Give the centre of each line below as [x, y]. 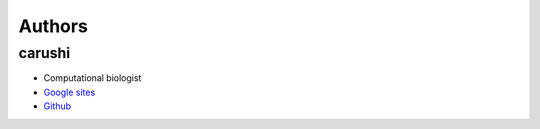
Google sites [69, 92]
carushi [44, 53]
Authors [53, 26]
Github [57, 106]
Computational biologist [92, 78]
